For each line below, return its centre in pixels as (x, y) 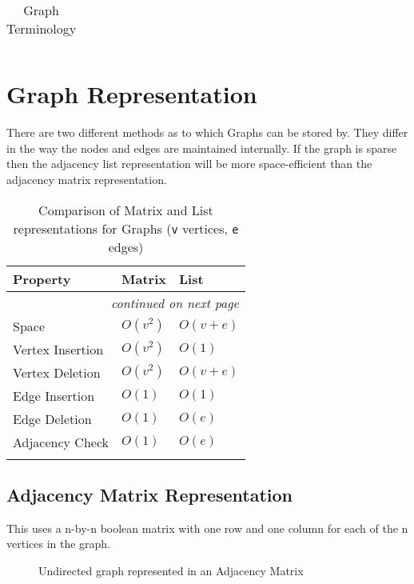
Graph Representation (132, 94)
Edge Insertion (54, 395)
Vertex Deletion (57, 372)
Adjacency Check (61, 442)
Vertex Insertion (58, 349)
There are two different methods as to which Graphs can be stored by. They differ (207, 132)
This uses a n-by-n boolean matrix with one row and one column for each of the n (207, 528)
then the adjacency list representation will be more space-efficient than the (189, 164)
